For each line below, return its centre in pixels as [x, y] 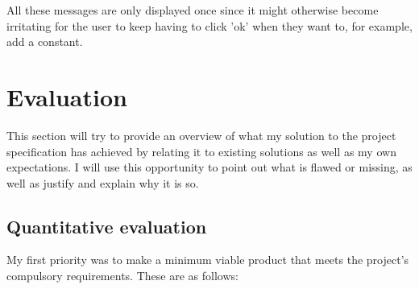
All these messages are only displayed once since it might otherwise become [193, 10]
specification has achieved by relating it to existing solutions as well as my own [201, 151]
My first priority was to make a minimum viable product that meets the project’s [208, 260]
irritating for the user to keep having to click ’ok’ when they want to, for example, [209, 25]
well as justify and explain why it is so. [103, 182]
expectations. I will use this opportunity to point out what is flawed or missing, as [209, 167]
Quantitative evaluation [107, 226]
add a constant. [45, 41]
